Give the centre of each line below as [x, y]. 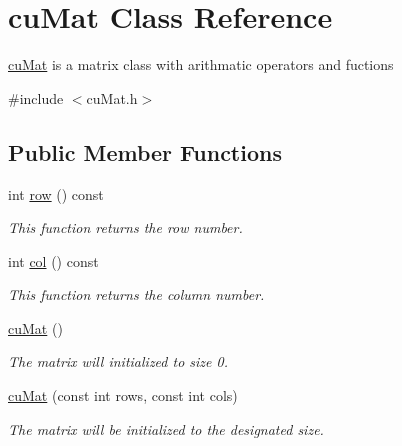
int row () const [56, 193]
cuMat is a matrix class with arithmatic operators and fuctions [201, 64]
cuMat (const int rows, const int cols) [123, 395]
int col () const [53, 260]
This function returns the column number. [136, 294]
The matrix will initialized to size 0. [118, 361]
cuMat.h [112, 97]
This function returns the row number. [125, 227]
